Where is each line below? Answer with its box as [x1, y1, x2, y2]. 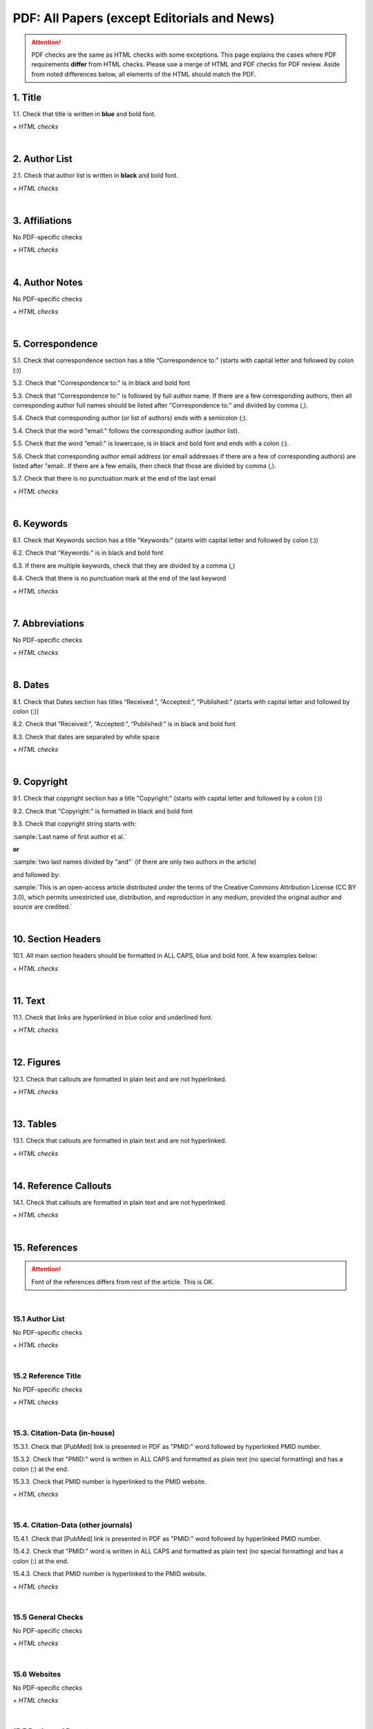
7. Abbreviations [12, 618, 84, 629]
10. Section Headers [12, 934, 102, 945]
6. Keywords [12, 517, 68, 529]
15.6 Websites [12, 1669, 61, 1679]
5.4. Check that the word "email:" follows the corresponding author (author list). [12, 426, 240, 435]
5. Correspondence [12, 338, 98, 350]
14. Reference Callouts [12, 1180, 112, 1192]
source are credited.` [12, 903, 73, 911]
